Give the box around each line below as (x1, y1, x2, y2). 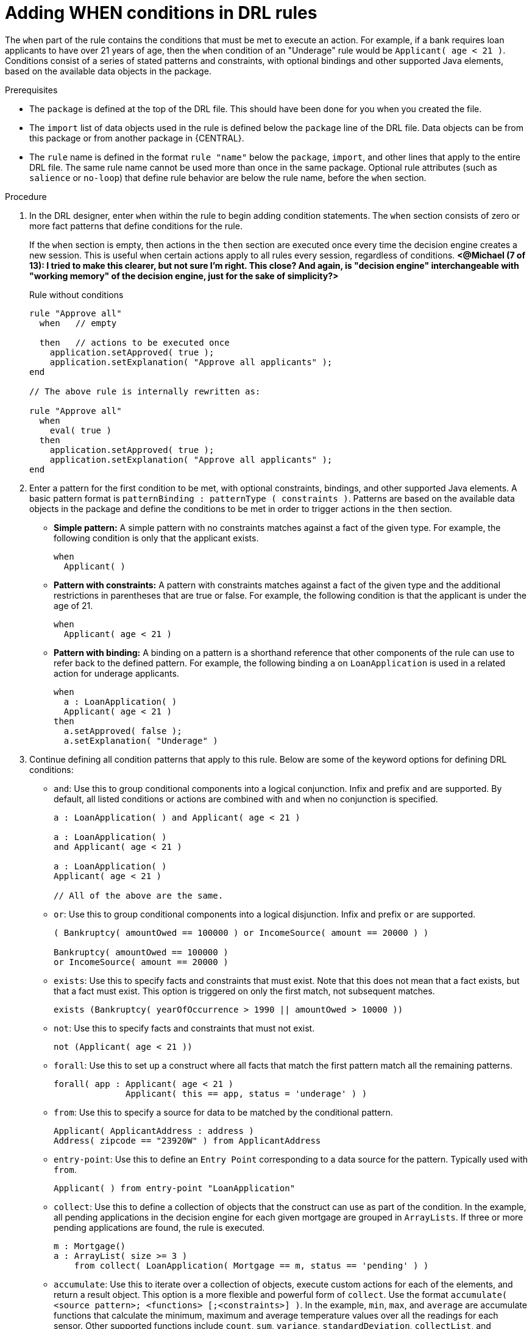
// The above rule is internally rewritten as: (29, 386, 261, 396)
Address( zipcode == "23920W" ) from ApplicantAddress (54, 1135, 321, 1146)
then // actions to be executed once (39, 337, 230, 347)
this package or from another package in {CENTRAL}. (29, 132, 244, 143)
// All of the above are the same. (54, 890, 224, 900)
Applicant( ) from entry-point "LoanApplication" (54, 1183, 296, 1193)
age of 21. (54, 600, 93, 611)
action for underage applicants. (54, 668, 179, 679)
